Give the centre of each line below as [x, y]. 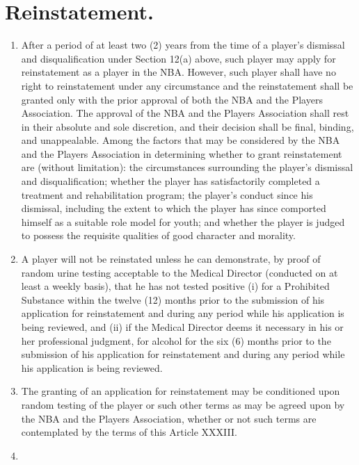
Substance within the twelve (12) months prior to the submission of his [173, 299]
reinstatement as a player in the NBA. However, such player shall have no [178, 72]
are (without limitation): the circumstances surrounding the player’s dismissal [187, 167]
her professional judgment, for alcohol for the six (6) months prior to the [176, 340]
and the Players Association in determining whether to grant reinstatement [182, 153]
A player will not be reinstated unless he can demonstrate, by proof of [171, 259]
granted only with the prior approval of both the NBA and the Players [172, 99]
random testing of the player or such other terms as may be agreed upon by [183, 404]
